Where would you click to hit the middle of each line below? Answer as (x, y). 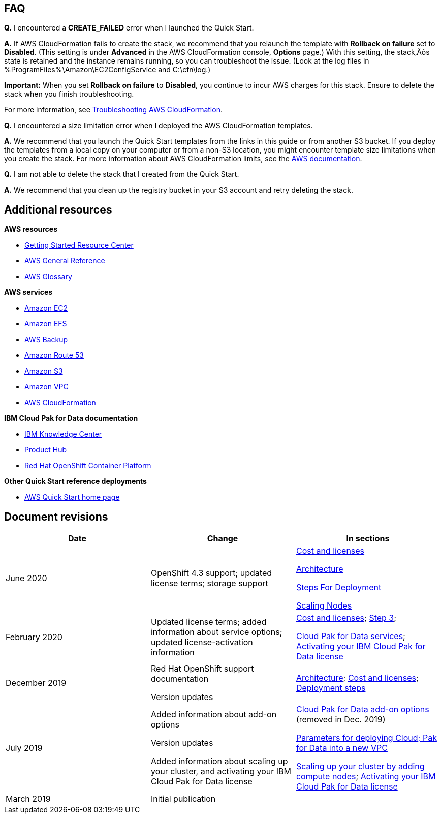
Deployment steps (331, 688)
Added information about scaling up (219, 761)
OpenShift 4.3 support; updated (211, 573)
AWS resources (31, 229)
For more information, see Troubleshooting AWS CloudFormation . (113, 110)
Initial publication (183, 799)
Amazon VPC (46, 387)
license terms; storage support (209, 583)
